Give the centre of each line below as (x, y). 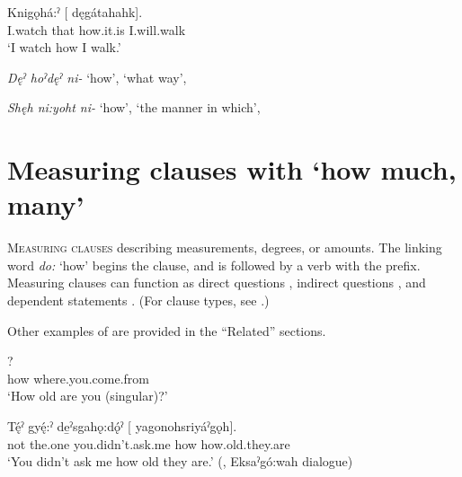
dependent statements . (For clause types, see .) (138, 300)
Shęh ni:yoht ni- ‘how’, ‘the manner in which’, (134, 107)
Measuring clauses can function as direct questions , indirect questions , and (217, 283)
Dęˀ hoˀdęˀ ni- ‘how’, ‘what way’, (97, 77)
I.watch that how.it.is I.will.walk (97, 29)
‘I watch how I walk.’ (64, 47)
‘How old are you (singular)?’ (88, 396)
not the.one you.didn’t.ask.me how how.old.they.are (149, 443)
